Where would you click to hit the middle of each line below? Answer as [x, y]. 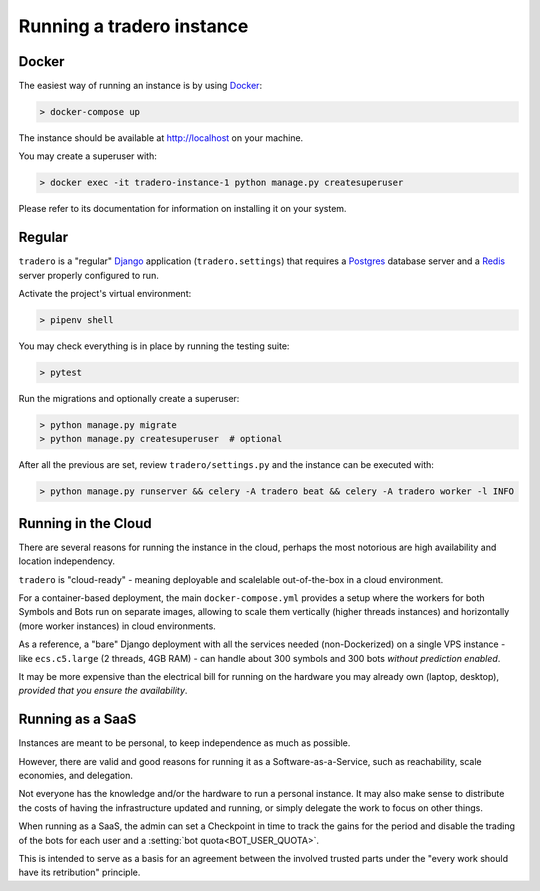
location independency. [66, 561]
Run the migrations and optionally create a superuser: [129, 399]
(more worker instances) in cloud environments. [117, 626]
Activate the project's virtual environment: [105, 294]
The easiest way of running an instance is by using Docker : [140, 86]
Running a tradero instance [133, 26]
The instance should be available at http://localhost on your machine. [161, 138]
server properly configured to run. [88, 275]
